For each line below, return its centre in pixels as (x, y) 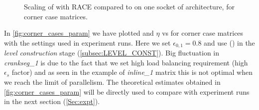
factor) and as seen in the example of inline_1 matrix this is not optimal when (132, 72)
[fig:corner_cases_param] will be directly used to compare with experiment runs (127, 91)
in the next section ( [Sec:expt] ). (52, 101)
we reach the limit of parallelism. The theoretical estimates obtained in (112, 82)
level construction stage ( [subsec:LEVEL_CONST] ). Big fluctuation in (112, 53)
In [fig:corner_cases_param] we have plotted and (79, 33)
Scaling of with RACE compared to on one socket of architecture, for (129, 6)
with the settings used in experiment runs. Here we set (87, 42)
